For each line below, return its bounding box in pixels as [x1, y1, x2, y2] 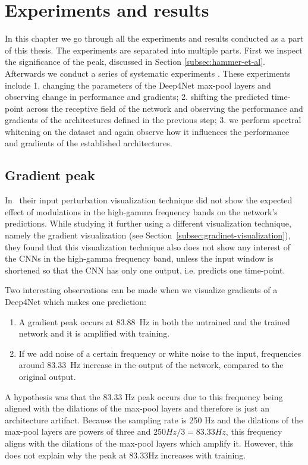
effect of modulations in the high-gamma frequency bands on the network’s [5, 205, 278, 218]
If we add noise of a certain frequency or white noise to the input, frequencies [18, 347, 301, 359]
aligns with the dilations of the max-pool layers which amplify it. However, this [5, 436, 294, 449]
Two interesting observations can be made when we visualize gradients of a [5, 284, 278, 296]
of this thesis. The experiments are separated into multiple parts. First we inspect [5, 43, 303, 56]
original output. [18, 370, 76, 382]
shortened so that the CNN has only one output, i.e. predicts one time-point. [5, 263, 285, 276]
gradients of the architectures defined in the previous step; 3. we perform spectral [5, 114, 301, 126]
